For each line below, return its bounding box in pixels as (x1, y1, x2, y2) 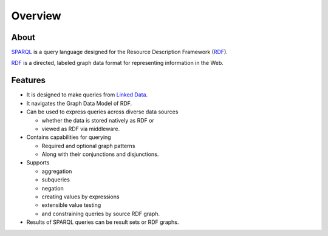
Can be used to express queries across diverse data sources (26, 108, 179, 115)
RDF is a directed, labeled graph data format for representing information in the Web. (11, 59, 224, 67)
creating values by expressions (41, 193, 120, 200)
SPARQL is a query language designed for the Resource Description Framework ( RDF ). (11, 49, 228, 56)
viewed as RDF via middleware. (41, 125, 120, 132)
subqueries (41, 176, 70, 183)
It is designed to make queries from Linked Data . (26, 91, 148, 98)
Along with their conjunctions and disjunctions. (41, 150, 159, 158)
